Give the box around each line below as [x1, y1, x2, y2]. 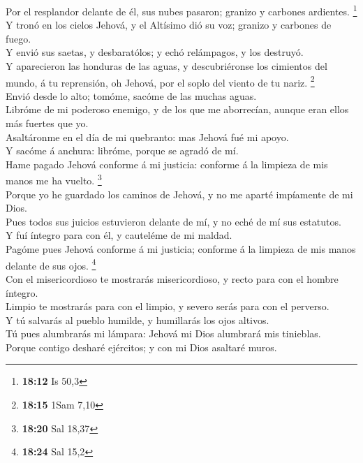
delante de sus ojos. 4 [6, 256, 96, 272]
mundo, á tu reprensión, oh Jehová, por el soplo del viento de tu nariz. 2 [6, 73, 315, 89]
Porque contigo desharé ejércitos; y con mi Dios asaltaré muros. [6, 339, 277, 354]
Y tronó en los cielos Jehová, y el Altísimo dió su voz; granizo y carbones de [6, 17, 332, 32]
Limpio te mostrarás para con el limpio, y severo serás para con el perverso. [6, 299, 329, 314]
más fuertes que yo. [6, 116, 89, 131]
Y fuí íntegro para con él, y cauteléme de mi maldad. [6, 228, 232, 242]
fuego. [6, 31, 31, 45]
